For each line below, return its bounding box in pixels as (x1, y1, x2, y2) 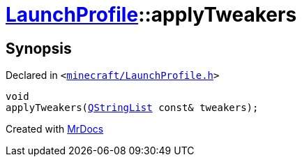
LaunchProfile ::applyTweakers (6, 3, 297, 27)
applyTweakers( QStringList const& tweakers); (6, 102, 259, 114)
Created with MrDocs (6, 123, 104, 135)
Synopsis (6, 39, 72, 57)
